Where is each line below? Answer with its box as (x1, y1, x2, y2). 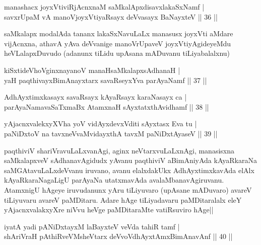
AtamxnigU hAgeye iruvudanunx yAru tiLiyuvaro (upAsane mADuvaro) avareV (4, 184, 252, 195)
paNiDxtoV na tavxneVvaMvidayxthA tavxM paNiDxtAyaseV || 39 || (4, 128, 218, 138)
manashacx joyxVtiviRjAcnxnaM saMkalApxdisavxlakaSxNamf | (4, 2, 205, 12)
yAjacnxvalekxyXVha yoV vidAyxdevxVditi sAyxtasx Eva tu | (4, 118, 197, 129)
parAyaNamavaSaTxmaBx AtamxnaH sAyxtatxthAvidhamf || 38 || (4, 101, 209, 112)
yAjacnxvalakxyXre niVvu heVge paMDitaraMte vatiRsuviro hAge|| (4, 204, 214, 215)
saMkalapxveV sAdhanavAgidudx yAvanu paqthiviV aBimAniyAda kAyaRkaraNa (4, 155, 257, 166)
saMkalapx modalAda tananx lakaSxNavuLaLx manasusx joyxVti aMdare (4, 28, 233, 39)
